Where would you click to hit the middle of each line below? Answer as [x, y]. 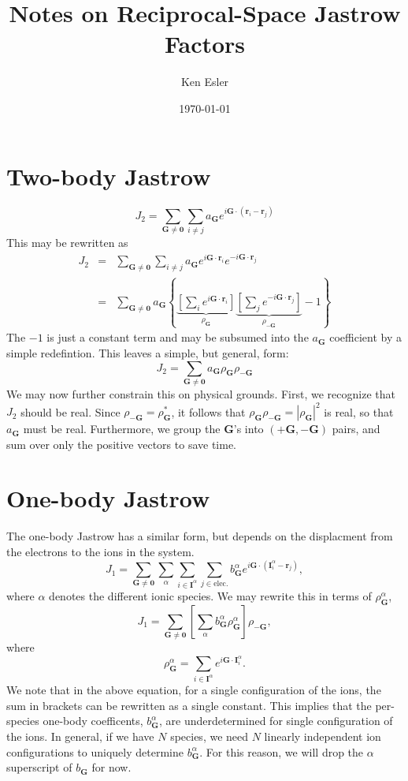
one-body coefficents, [93, 721]
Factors [205, 44]
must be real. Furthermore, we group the [122, 429]
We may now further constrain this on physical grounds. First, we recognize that [201, 393]
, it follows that [208, 411]
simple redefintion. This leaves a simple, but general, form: [148, 353]
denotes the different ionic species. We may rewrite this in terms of [210, 595]
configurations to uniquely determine [95, 751]
